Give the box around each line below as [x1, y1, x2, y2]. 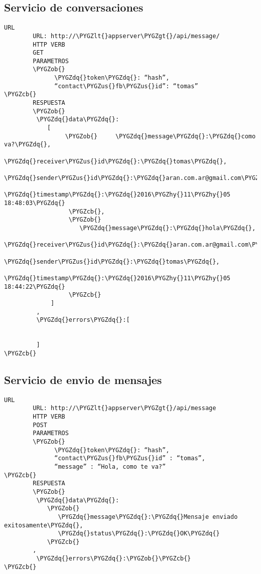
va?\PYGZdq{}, [4, 141, 51, 148]
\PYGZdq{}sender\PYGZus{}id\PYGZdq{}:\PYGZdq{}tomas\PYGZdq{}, [4, 258, 220, 265]
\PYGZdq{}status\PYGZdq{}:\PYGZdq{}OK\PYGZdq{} [58, 530, 220, 537]
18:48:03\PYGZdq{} [4, 199, 65, 207]
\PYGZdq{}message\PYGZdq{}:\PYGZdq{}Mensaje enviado [58, 513, 238, 520]
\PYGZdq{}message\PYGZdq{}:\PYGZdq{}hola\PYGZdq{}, [79, 224, 256, 232]
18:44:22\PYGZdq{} [4, 283, 65, 290]
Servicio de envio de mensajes [4, 371, 162, 387]
